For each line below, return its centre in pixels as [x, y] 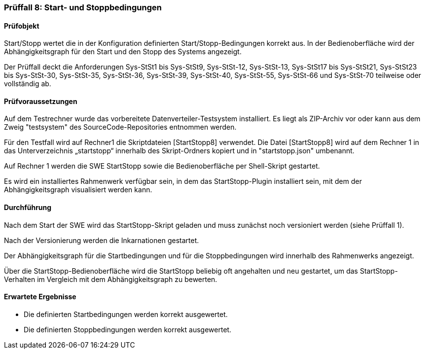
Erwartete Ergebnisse [40, 297]
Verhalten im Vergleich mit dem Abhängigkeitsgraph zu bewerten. [111, 279]
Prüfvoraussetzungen [41, 101]
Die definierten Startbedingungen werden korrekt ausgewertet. [126, 314]
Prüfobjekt [22, 26]
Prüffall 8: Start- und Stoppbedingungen [83, 7]
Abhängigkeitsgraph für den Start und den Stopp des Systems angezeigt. [123, 52]
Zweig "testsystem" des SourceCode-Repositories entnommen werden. [120, 127]
